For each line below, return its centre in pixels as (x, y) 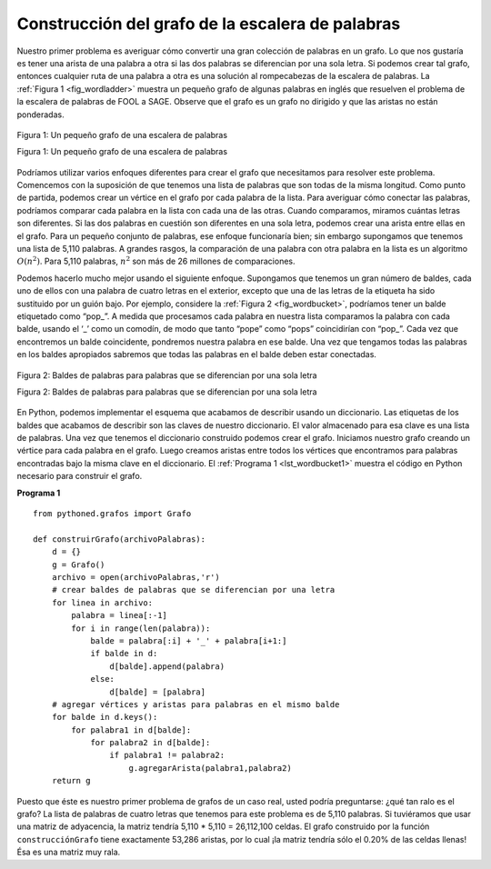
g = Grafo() (78, 564)
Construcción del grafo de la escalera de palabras (209, 24)
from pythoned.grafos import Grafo (112, 514)
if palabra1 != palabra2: (167, 755)
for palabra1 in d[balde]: (131, 730)
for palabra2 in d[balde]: (150, 743)
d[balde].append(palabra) (167, 666)
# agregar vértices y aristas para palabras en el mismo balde (195, 704)
